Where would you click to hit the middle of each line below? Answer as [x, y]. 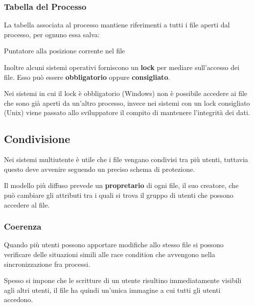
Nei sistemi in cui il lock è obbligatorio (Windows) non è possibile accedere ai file [126, 93]
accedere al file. [27, 204]
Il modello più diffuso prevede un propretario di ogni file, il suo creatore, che [121, 185]
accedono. [19, 299]
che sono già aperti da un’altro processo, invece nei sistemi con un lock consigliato [127, 103]
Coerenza [23, 226]
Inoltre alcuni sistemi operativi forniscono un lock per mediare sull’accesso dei [122, 67]
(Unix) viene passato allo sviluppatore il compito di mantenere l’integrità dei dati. [127, 112]
